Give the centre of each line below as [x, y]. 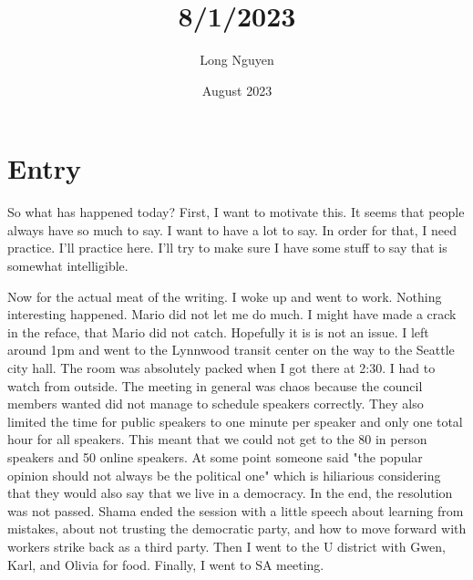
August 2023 [237, 90]
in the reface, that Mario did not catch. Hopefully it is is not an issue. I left [218, 331]
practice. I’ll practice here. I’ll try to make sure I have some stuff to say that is [227, 248]
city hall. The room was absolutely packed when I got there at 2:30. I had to [221, 368]
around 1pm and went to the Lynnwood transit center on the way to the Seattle [231, 350]
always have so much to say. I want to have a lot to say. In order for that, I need [232, 229]
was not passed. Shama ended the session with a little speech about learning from [236, 510]
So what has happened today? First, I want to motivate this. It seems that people [236, 212]
